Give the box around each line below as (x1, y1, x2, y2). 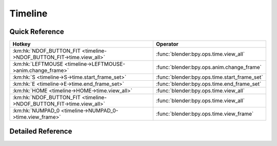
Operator (155, 41, 179, 48)
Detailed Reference (9, 127, 72, 136)
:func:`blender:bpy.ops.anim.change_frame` (155, 64, 262, 71)
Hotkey (12, 41, 31, 48)
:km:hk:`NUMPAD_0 (12, 107, 60, 114)
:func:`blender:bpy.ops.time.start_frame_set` (155, 74, 264, 81)
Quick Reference (9, 27, 64, 36)
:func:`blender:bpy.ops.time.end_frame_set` (155, 80, 262, 87)
